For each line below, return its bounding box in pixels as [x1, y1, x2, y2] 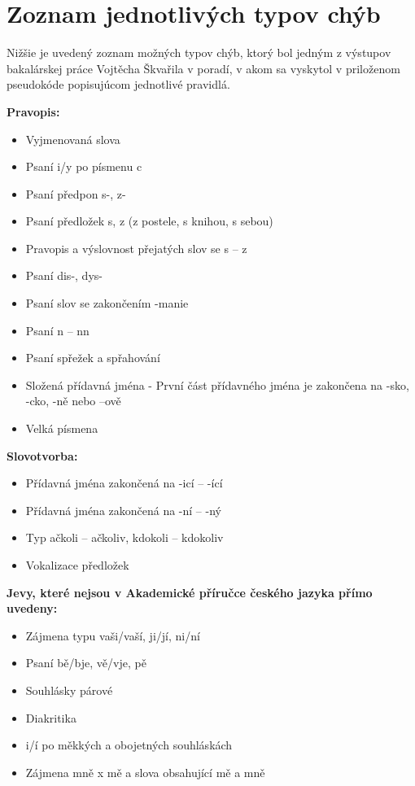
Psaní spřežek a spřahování [25, 349, 160, 366]
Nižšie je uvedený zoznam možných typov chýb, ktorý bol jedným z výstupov [7, 44, 391, 61]
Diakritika [25, 709, 76, 726]
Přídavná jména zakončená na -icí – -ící [25, 474, 223, 491]
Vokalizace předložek [25, 557, 129, 573]
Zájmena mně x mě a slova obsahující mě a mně [25, 763, 265, 780]
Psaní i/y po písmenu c [25, 158, 142, 175]
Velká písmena [25, 420, 98, 437]
